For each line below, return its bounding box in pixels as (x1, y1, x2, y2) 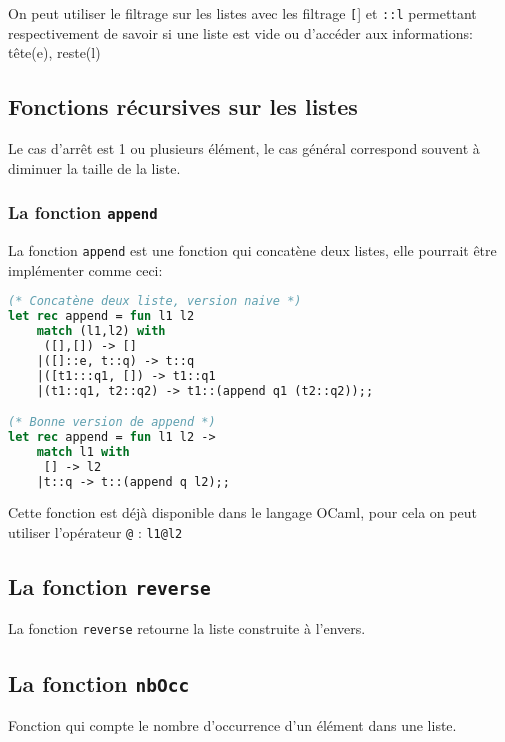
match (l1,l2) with (36, 324, 166, 339)
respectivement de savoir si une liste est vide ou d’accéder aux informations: (8, 22, 473, 43)
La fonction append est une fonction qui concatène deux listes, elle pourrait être (8, 240, 497, 261)
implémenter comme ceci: (8, 259, 163, 280)
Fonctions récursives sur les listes (8, 91, 358, 122)
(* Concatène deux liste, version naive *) (8, 294, 302, 309)
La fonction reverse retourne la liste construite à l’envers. (8, 618, 366, 639)
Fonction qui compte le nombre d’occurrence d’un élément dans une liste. (8, 714, 457, 735)
